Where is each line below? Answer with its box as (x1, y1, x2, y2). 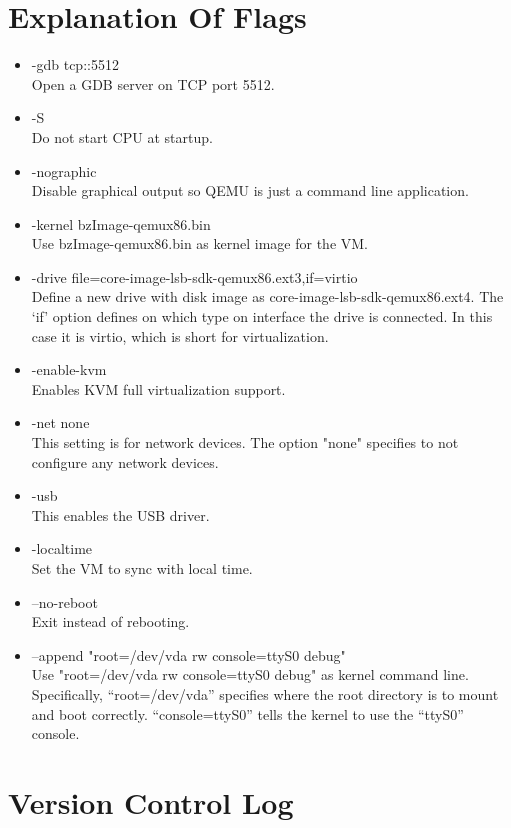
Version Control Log (8, 781, 294, 822)
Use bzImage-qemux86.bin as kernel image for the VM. (31, 233, 368, 254)
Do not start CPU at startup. (31, 126, 213, 147)
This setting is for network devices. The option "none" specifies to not (31, 432, 459, 453)
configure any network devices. (31, 451, 219, 472)
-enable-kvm (31, 359, 107, 380)
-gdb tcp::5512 (31, 54, 119, 75)
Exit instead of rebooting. (31, 611, 190, 632)
